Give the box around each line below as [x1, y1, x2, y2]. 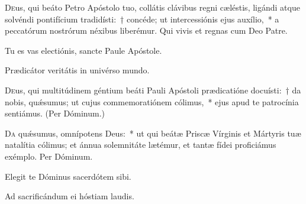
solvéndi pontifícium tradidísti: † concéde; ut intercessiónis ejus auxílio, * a [5, 12, 279, 25]
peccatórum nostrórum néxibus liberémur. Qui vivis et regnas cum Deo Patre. [5, 24, 288, 37]
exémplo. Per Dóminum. [5, 150, 93, 162]
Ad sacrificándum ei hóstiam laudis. [5, 190, 134, 202]
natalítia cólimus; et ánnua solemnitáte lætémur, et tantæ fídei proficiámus [5, 138, 276, 151]
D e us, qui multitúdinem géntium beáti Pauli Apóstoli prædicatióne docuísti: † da [5, 83, 301, 96]
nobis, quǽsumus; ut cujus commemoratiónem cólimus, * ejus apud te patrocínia [5, 95, 299, 108]
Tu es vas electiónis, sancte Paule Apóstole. [5, 44, 162, 56]
